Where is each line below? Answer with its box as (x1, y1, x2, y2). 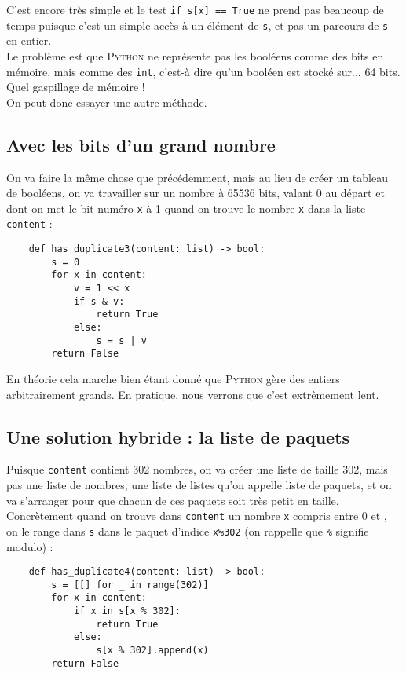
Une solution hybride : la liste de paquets (6, 424, 350, 448)
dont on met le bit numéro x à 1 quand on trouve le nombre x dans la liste (6, 199, 366, 216)
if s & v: (73, 295, 125, 307)
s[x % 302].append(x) (96, 645, 209, 657)
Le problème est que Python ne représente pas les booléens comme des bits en (6, 47, 384, 64)
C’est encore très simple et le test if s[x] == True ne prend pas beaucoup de (6, 2, 384, 17)
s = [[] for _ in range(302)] (51, 579, 209, 591)
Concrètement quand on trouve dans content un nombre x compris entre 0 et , (6, 507, 387, 524)
